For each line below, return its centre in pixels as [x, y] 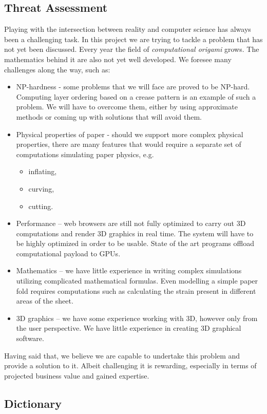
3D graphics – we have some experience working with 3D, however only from [137, 318]
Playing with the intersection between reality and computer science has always [128, 29]
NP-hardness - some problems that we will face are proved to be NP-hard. [133, 87]
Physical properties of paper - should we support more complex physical [130, 134]
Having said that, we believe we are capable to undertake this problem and [122, 355]
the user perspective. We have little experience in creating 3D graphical [129, 328]
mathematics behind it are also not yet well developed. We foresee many [118, 59]
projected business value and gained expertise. [77, 375]
